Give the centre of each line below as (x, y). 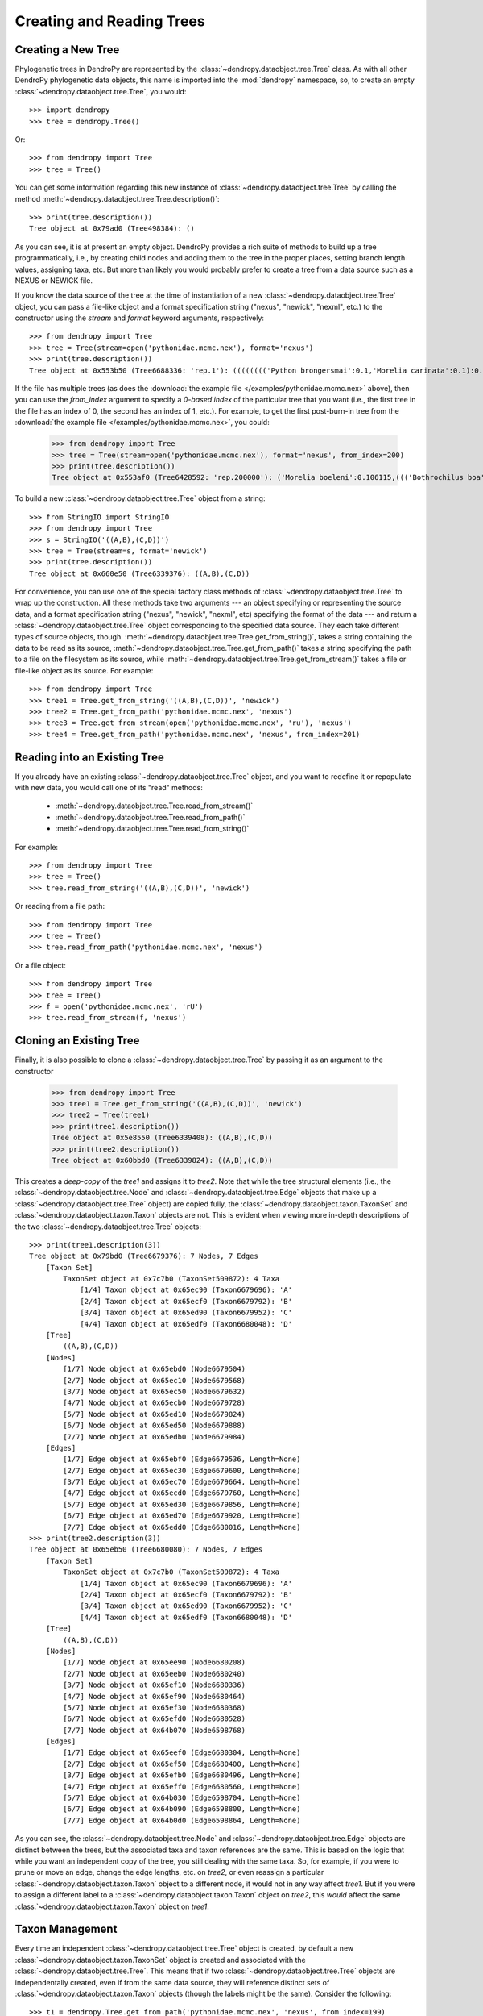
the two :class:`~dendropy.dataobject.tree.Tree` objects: (108, 1227)
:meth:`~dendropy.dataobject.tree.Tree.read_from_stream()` (154, 806)
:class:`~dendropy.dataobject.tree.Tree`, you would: (101, 91)
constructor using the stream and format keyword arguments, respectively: (140, 318)
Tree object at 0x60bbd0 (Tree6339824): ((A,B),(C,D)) (162, 1160)
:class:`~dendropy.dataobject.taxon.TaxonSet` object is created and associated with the (160, 1960)
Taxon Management (66, 1929)
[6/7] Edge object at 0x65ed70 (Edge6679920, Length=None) (182, 1516)
